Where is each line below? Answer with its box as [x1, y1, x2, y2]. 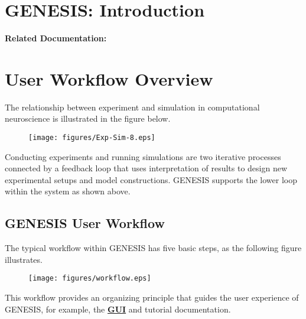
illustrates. [5, 253, 43, 265]
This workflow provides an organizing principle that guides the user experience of [5, 291, 299, 304]
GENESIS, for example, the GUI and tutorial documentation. [5, 302, 231, 315]
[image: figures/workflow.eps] [28, 274, 151, 283]
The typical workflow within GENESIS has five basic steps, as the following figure [5, 242, 302, 254]
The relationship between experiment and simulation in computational [5, 100, 260, 113]
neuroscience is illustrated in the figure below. [5, 112, 171, 125]
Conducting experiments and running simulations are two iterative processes [5, 150, 281, 162]
